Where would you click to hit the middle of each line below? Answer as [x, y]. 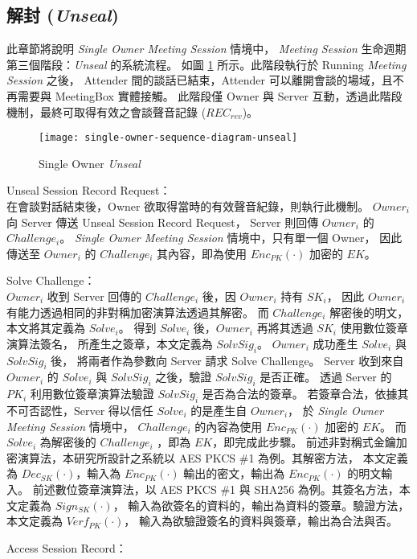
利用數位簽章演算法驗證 [92, 394]
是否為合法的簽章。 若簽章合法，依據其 [305, 394]
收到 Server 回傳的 [94, 296]
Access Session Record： [67, 547]
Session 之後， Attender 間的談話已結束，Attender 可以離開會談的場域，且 [200, 80]
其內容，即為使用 [202, 253]
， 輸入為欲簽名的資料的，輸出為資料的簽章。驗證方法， [261, 505]
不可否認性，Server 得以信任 [80, 410]
